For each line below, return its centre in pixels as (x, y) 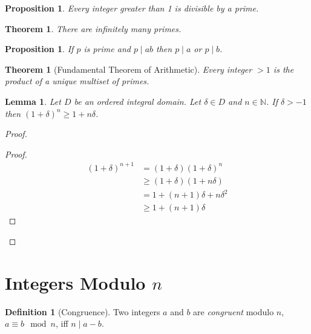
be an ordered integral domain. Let (138, 101)
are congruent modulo (234, 311)
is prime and (107, 49)
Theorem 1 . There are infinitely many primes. (93, 28)
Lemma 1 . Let (33, 101)
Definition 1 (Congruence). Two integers (83, 311)
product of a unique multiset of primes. (77, 81)
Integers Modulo (75, 282)
